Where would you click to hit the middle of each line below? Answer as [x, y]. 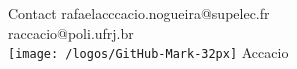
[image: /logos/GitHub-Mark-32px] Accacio [148, 52]
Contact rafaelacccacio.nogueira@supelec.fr [139, 13]
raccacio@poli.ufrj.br [71, 32]
